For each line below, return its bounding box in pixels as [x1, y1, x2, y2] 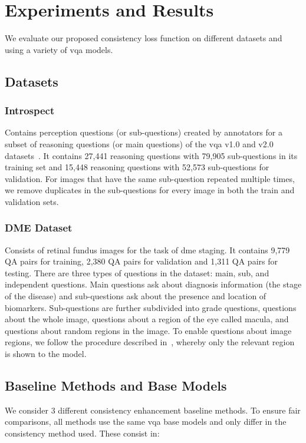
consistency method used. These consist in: [5, 427, 160, 439]
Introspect [5, 103, 55, 118]
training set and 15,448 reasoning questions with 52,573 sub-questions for [5, 161, 269, 173]
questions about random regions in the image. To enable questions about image [5, 324, 292, 336]
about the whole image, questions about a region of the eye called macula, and [5, 313, 289, 325]
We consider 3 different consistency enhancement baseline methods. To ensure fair [5, 404, 301, 416]
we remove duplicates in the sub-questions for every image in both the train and [5, 184, 295, 196]
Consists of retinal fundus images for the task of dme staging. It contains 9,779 [5, 243, 290, 256]
